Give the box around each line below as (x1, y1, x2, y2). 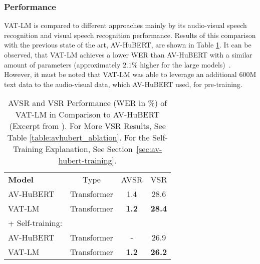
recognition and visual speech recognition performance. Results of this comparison (4, 29, 256, 40)
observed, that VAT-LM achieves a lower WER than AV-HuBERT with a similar (4, 49, 252, 59)
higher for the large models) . (140, 59, 231, 69)
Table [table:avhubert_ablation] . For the (7, 131, 150, 143)
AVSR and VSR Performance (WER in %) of (8, 97, 167, 109)
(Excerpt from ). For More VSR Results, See (9, 120, 166, 132)
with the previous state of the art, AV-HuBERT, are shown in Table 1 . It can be (4, 39, 251, 50)
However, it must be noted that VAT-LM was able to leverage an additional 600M (4, 69, 256, 79)
